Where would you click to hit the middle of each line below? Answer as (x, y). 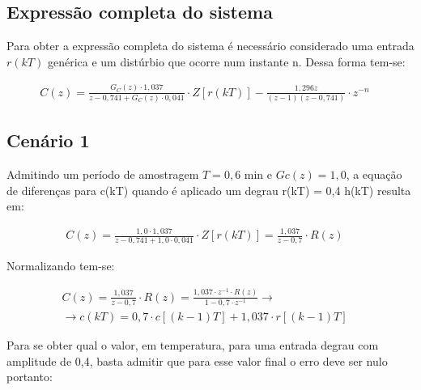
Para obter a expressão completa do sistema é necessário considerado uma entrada (210, 46)
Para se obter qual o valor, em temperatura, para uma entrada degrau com (193, 344)
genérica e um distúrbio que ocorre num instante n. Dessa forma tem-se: (226, 61)
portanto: (30, 377)
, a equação (374, 174)
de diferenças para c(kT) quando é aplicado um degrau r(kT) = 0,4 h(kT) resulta (209, 190)
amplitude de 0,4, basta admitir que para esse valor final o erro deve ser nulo (197, 360)
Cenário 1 (48, 140)
